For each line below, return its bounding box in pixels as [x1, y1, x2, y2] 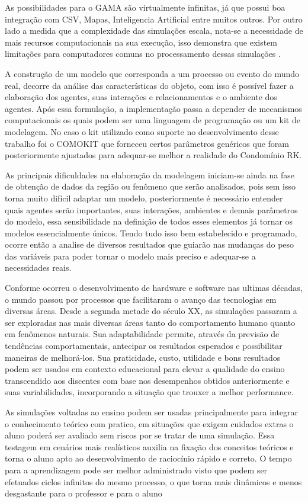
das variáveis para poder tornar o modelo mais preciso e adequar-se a [5, 249, 256, 262]
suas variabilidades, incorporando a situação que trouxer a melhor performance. [5, 386, 294, 398]
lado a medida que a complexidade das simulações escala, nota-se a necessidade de [5, 24, 303, 37]
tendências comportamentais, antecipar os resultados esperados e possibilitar [5, 339, 283, 352]
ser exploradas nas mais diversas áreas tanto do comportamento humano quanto [5, 316, 296, 328]
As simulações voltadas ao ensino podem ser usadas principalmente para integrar [5, 406, 299, 418]
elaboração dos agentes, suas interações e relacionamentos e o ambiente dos [5, 91, 277, 103]
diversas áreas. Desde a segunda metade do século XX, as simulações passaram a [5, 305, 297, 317]
